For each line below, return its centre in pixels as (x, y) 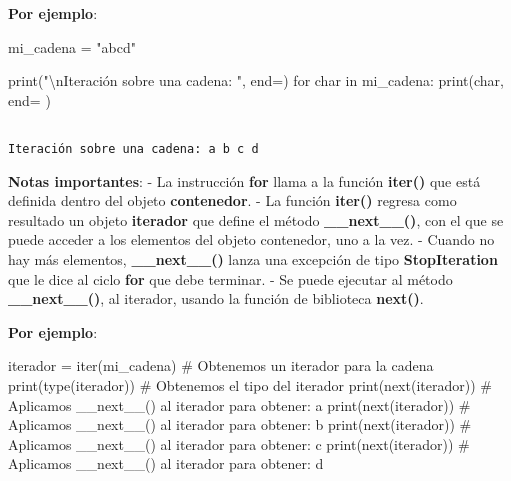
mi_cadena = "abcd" (72, 46)
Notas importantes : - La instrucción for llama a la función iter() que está (244, 180)
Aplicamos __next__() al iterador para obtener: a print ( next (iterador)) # (239, 404)
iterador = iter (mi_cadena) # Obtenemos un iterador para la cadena (221, 365)
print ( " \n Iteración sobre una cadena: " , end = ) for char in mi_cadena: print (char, (256, 80)
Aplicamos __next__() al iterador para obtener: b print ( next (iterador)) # (240, 424)
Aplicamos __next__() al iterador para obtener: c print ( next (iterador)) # (239, 443)
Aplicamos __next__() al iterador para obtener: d (166, 463)
